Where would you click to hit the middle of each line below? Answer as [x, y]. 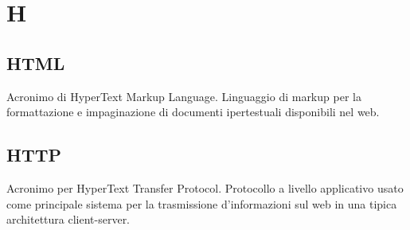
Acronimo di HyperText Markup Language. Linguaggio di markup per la [184, 96]
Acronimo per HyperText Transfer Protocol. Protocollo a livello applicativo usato [205, 187]
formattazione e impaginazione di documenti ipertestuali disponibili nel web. [193, 112]
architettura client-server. [68, 219]
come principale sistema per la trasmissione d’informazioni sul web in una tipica [202, 203]
